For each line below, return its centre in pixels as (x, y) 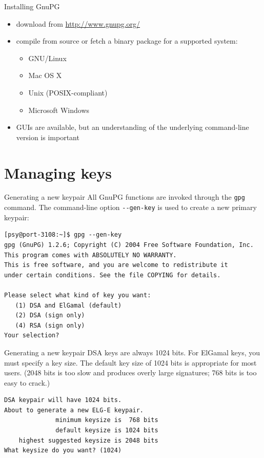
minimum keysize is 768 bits (107, 420)
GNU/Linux (47, 58)
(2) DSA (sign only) (50, 316)
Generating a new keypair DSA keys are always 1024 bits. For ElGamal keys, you (132, 352)
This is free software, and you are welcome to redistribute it (116, 265)
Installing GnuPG (32, 6)
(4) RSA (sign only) (50, 325)
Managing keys (58, 172)
